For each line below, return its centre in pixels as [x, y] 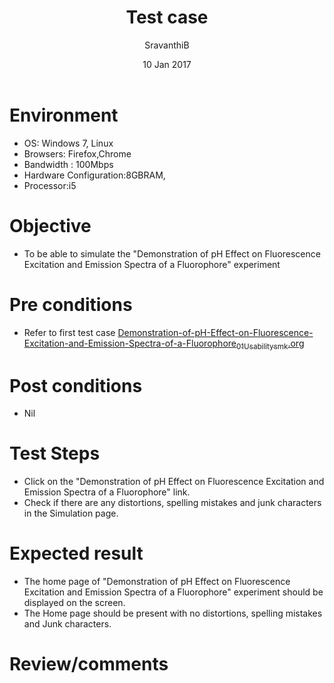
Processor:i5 [50, 185]
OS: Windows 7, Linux [68, 143]
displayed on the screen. [74, 603]
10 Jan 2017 [167, 64]
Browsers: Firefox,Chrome [77, 153]
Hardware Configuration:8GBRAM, [94, 175]
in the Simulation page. [71, 513]
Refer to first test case [69, 332]
